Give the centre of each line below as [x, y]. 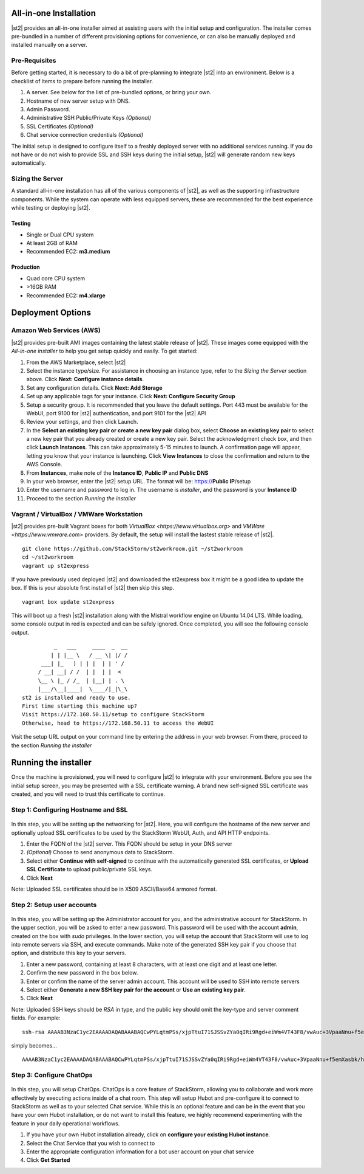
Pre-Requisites [34, 61]
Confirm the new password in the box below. [82, 973]
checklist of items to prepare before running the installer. [82, 81]
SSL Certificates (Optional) [60, 126]
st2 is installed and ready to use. [76, 697]
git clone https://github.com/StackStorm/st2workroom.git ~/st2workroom [132, 548]
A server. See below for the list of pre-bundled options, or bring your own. [119, 92]
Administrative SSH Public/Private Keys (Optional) [89, 118]
